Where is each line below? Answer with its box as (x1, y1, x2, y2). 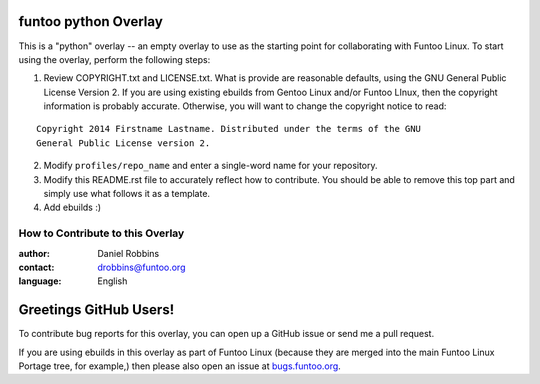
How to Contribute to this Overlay (18, 226, 185, 240)
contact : (18, 261, 55, 273)
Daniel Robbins (97, 247, 160, 259)
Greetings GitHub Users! (18, 301, 175, 319)
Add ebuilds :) (43, 201, 102, 214)
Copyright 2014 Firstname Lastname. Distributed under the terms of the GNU (36, 123, 422, 135)
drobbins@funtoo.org (97, 261, 186, 273)
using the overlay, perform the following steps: (18, 53, 211, 65)
